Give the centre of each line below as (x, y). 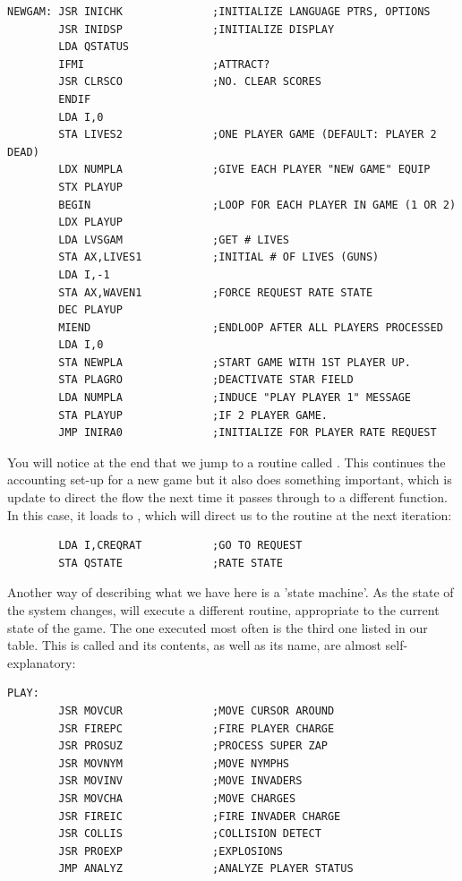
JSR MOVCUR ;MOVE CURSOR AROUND (197, 710)
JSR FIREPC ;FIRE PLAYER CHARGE (197, 728)
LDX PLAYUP (90, 222)
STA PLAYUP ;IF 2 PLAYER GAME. (193, 415)
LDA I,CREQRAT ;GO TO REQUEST (180, 546)
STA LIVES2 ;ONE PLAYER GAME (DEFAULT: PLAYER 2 (248, 135)
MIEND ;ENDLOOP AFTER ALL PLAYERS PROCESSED (251, 327)
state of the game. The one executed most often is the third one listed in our (218, 627)
